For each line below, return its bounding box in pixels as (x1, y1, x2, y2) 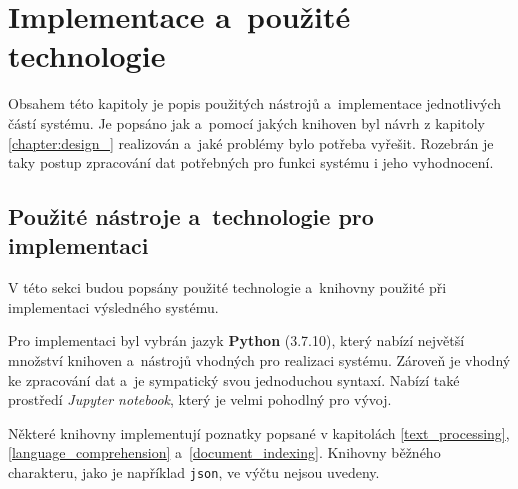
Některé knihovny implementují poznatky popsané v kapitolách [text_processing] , (8, 422, 510, 443)
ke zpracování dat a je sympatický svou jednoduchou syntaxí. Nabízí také (8, 369, 460, 390)
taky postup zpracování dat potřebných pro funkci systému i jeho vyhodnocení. (8, 152, 494, 173)
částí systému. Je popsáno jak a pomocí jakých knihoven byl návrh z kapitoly (8, 112, 485, 133)
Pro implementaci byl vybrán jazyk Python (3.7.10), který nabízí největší (8, 330, 465, 351)
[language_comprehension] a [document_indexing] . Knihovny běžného (8, 442, 441, 463)
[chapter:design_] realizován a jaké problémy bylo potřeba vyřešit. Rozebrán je (8, 132, 494, 153)
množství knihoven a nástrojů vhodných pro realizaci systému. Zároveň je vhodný (8, 350, 511, 371)
